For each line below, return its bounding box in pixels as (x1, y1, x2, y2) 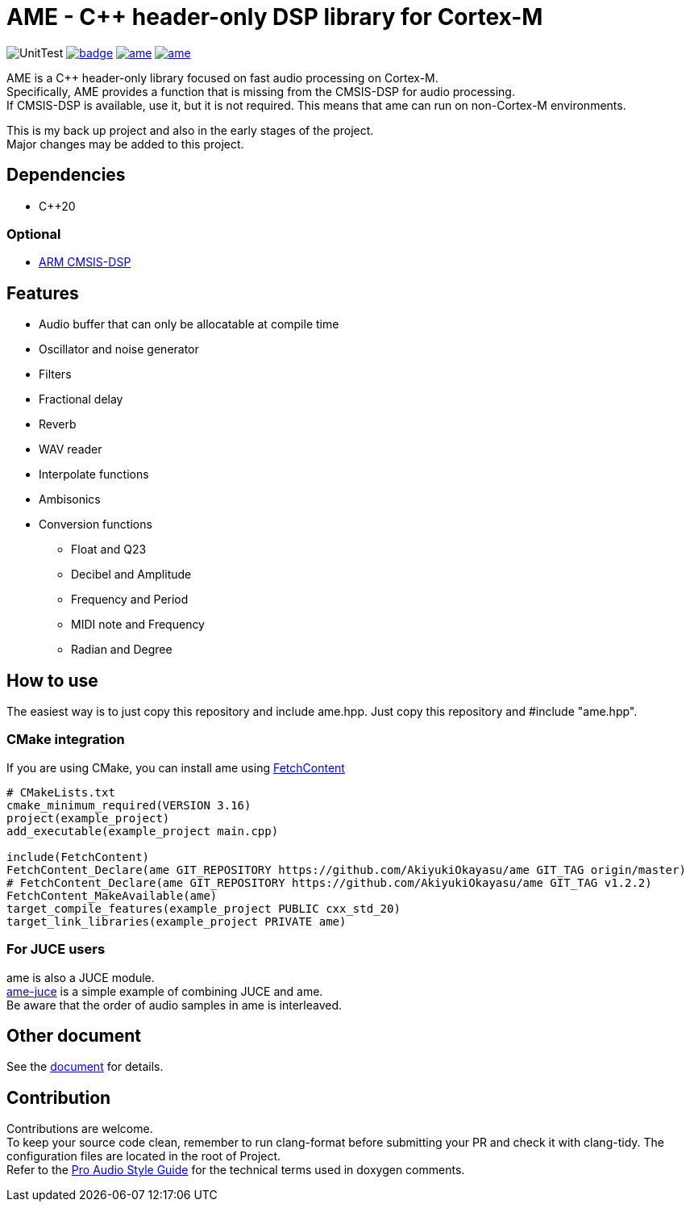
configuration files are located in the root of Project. (6, 1149, 281, 1164)
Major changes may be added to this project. (6, 136, 244, 151)
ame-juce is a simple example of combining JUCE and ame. (6, 984, 323, 998)
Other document (6, 1025, 142, 1046)
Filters (39, 367, 72, 382)
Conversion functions (39, 517, 152, 532)
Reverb (39, 417, 77, 432)
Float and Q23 (71, 542, 147, 557)
